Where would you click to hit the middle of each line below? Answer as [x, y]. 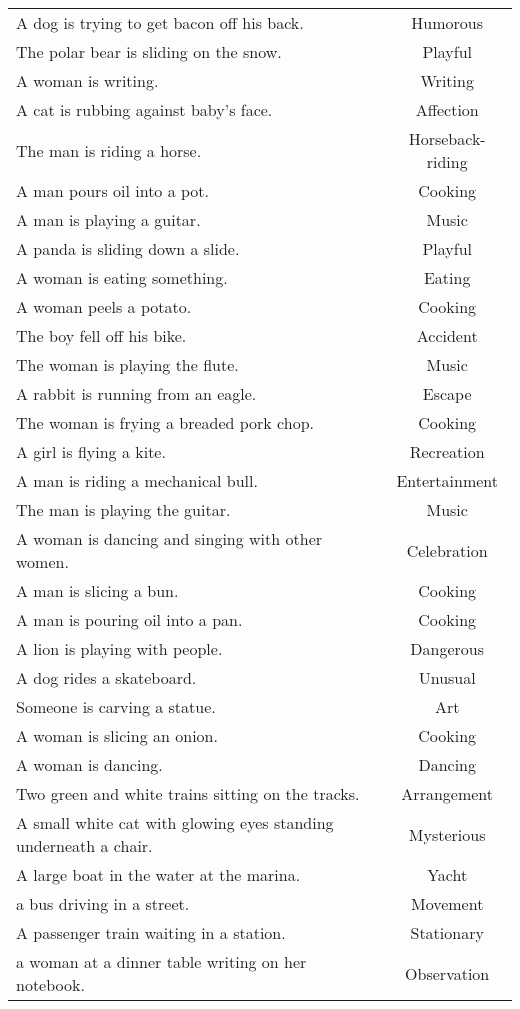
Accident [447, 335]
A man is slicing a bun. [97, 590]
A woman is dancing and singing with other [169, 538]
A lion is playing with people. [119, 648]
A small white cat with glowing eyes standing [175, 822]
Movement [447, 903]
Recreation [447, 451]
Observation [447, 973]
